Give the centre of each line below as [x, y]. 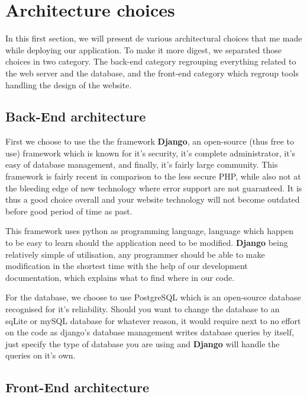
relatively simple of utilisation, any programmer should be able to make [135, 254]
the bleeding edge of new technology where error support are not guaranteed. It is [154, 188]
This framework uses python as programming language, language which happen [149, 231]
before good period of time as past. [69, 211]
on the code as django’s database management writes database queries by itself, [150, 332]
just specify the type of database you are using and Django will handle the [143, 343]
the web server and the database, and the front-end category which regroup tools [152, 73]
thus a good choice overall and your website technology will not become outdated [153, 199]
